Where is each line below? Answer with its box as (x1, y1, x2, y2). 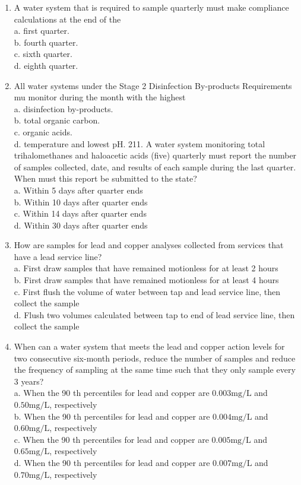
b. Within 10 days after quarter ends (14, 195, 148, 208)
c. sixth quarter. (14, 47, 72, 60)
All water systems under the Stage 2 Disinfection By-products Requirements (14, 79, 292, 91)
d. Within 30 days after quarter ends (14, 218, 148, 231)
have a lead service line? (14, 250, 102, 262)
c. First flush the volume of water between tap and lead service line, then (14, 285, 280, 297)
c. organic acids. (14, 125, 72, 138)
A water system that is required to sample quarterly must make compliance (14, 1, 289, 13)
